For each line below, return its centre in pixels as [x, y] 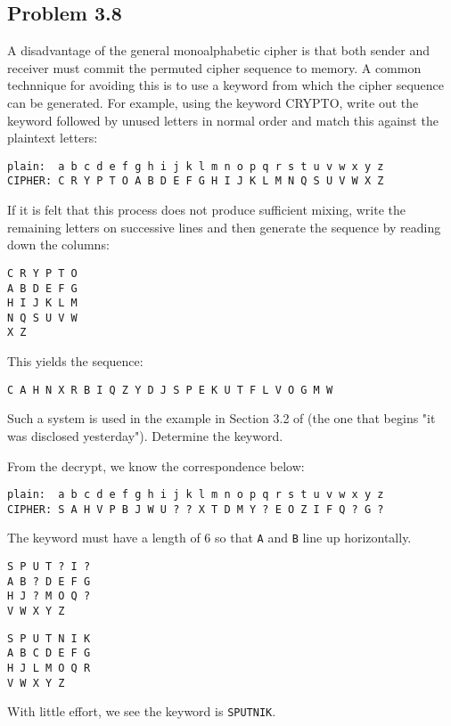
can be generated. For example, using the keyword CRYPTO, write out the [213, 102]
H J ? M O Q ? [49, 596]
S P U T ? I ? [49, 567]
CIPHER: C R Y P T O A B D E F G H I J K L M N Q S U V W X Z [196, 181]
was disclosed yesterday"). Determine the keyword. [145, 435]
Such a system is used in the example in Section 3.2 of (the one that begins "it [221, 418]
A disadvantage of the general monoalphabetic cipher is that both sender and [219, 50]
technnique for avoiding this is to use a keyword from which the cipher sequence [226, 85]
